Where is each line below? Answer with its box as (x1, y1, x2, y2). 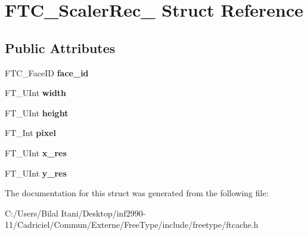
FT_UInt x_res (5, 146, 67, 159)
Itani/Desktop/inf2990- (61, 206, 146, 219)
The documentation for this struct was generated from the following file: (5, 187, 269, 199)
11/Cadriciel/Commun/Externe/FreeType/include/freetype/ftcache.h (5, 218, 259, 231)
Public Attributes (5, 38, 116, 57)
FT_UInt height (5, 106, 69, 119)
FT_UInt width (5, 86, 67, 99)
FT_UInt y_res (5, 166, 67, 179)
